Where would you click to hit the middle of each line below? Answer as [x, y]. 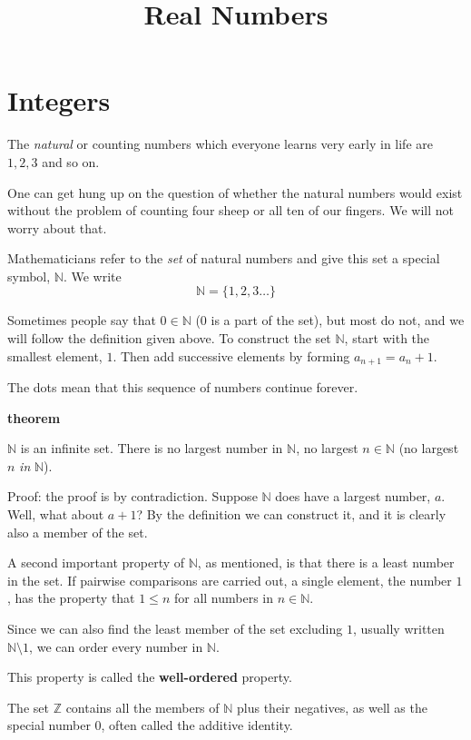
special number [49, 725]
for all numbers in [224, 598]
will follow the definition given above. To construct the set [169, 338]
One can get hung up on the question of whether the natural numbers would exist [235, 192]
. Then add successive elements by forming [231, 355]
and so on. [71, 161]
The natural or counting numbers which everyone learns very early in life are [220, 144]
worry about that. [57, 227]
